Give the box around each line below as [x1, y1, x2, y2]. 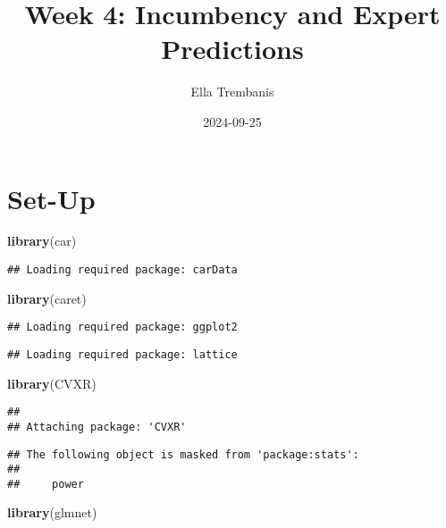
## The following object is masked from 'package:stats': [7, 448, 359, 461]
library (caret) [7, 289, 87, 307]
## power [7, 477, 84, 490]
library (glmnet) [7, 503, 97, 522]
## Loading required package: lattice [7, 348, 238, 361]
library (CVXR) [7, 373, 97, 392]
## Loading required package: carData [7, 264, 238, 277]
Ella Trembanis [190, 82, 274, 101]
